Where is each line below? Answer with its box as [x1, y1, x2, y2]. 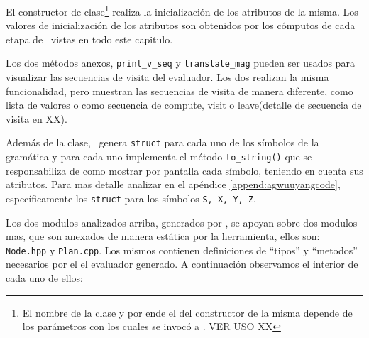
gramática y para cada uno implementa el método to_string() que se [6, 149, 312, 164]
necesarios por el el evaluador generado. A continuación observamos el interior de [6, 256, 358, 271]
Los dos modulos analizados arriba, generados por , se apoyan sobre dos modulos [6, 214, 358, 229]
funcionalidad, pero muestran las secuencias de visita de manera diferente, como [6, 83, 353, 98]
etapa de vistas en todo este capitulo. [6, 31, 173, 46]
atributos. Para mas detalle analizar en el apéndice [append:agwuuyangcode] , [6, 177, 341, 192]
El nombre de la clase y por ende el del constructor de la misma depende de [22, 305, 353, 320]
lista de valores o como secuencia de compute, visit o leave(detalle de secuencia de [6, 97, 362, 112]
